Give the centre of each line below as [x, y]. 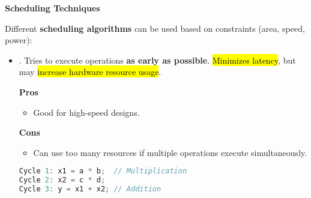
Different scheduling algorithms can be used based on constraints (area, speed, [155, 28]
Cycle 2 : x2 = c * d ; [62, 180]
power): [19, 40]
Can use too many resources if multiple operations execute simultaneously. [170, 152]
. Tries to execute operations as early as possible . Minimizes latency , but [157, 60]
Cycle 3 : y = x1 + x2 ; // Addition [90, 189]
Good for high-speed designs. [86, 112]
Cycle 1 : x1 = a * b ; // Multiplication [103, 171]
